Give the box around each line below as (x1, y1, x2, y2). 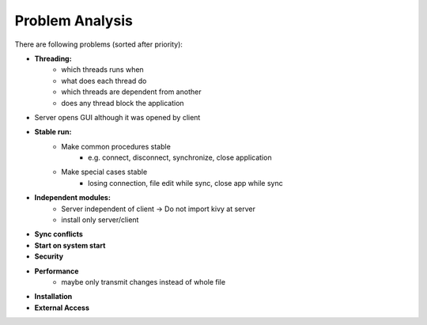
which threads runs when (61, 65, 144, 74)
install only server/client (61, 215, 139, 225)
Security (34, 251, 63, 261)
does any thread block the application (61, 98, 185, 108)
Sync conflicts (34, 229, 83, 239)
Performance (34, 266, 79, 276)
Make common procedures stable (61, 142, 172, 151)
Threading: (34, 54, 72, 63)
